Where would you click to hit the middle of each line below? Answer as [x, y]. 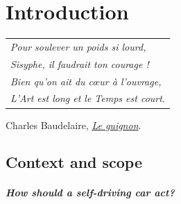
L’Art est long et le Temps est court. [88, 98]
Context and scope [74, 162]
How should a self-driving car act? [90, 193]
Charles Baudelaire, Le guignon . [74, 125]
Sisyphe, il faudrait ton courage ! [80, 63]
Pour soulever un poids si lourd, [78, 46]
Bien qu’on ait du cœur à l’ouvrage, [86, 81]
